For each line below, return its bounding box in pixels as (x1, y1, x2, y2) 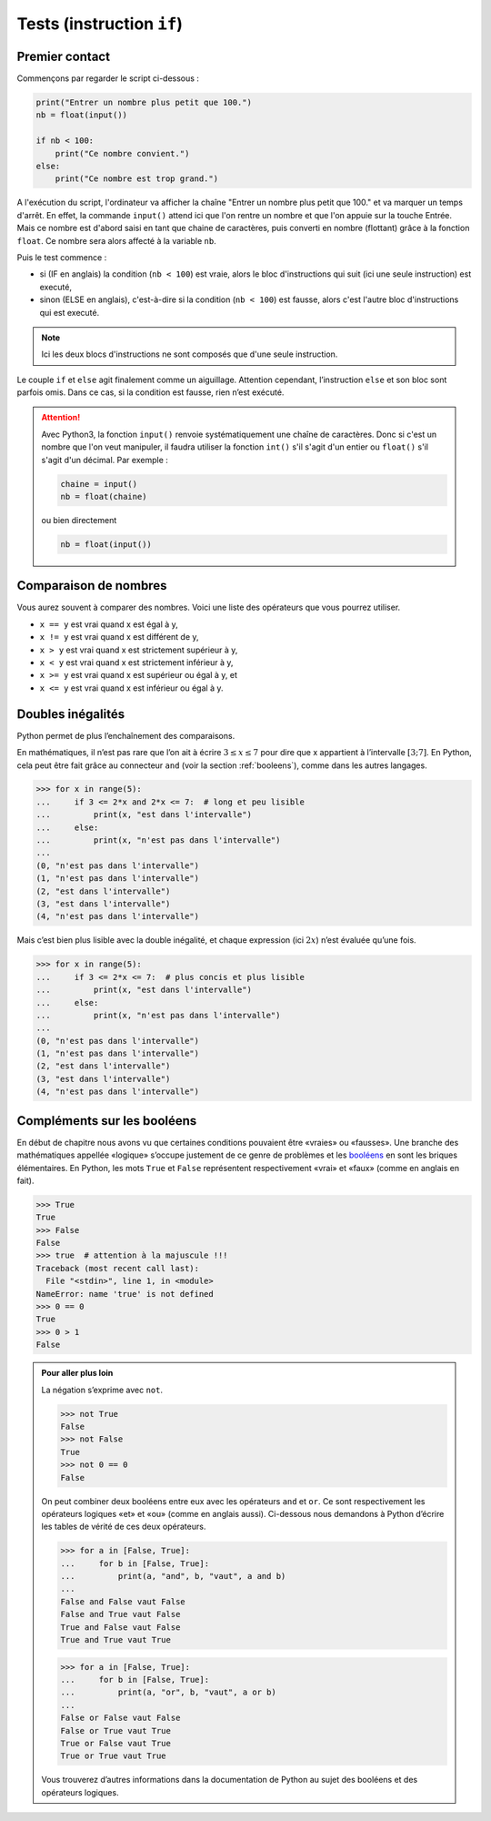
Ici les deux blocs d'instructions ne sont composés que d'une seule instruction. (41, 349, 338, 359)
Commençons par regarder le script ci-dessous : (16, 73, 200, 84)
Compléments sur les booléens (16, 1113, 197, 1128)
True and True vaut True (60, 1634, 172, 1645)
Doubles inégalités (16, 706, 125, 722)
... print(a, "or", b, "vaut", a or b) (60, 1687, 276, 1697)
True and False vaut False (60, 1622, 181, 1633)
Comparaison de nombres (16, 578, 167, 593)
